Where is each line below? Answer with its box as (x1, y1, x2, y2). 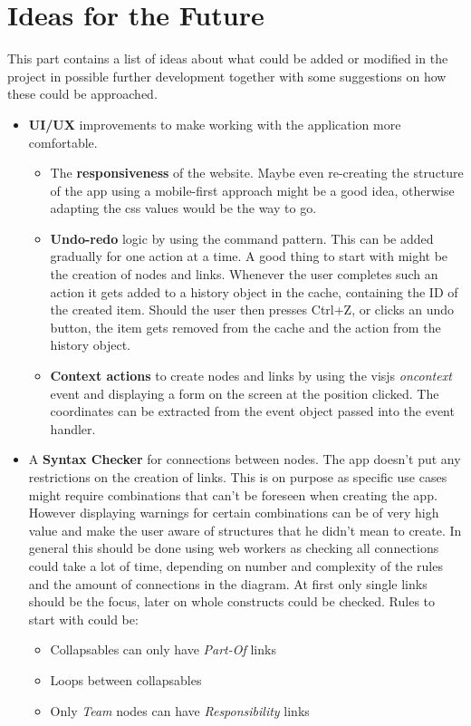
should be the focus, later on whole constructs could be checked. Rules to (28, 592, 436, 611)
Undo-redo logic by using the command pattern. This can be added (50, 228, 434, 247)
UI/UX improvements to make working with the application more (28, 114, 401, 133)
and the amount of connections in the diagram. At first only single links (28, 574, 428, 593)
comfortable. (28, 132, 98, 151)
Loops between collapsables (50, 670, 202, 689)
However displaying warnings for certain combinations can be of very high (28, 503, 439, 522)
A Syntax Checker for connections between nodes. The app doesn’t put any (28, 450, 461, 469)
